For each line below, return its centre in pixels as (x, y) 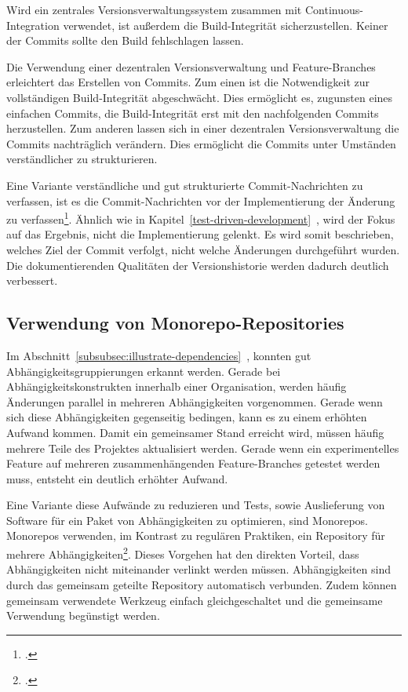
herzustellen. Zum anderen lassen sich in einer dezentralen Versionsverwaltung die (203, 128)
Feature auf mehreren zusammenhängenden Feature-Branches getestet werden (193, 463)
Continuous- (334, 9)
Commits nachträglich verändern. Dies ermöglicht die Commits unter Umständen (201, 143)
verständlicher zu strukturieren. (82, 159)
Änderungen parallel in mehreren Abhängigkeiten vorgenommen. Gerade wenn (195, 401)
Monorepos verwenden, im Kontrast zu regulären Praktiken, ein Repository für (196, 535)
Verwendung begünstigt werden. (83, 616)
